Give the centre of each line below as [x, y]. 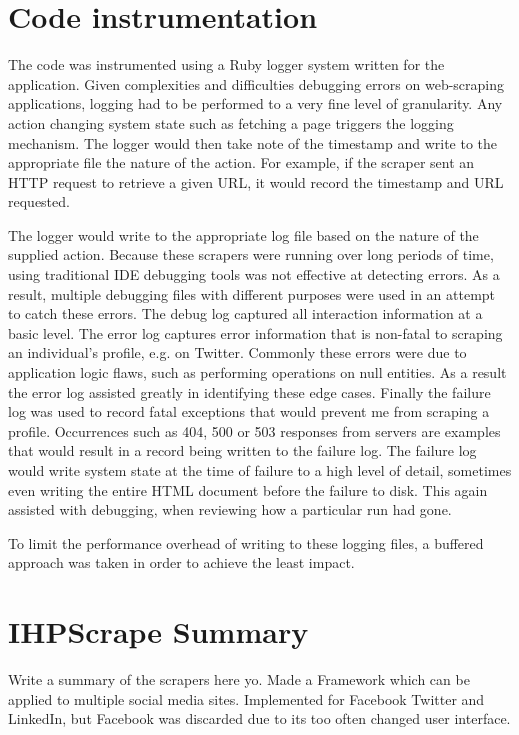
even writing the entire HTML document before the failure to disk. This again [248, 489]
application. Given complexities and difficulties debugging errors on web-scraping [256, 83]
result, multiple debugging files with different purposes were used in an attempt [252, 293]
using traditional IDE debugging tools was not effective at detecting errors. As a [254, 274]
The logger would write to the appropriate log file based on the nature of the [243, 234]
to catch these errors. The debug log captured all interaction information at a [245, 313]
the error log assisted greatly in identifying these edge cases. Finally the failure [249, 391]
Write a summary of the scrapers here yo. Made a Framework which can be [239, 679]
